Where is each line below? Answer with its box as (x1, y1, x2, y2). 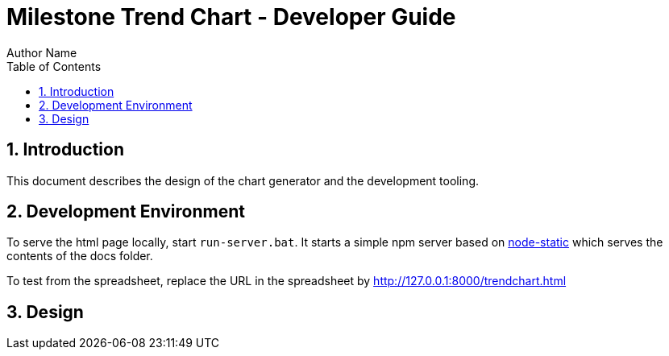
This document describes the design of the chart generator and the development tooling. (6, 173, 480, 188)
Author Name (6, 45, 77, 60)
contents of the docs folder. (6, 249, 153, 263)
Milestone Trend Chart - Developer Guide (6, 3, 456, 31)
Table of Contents (6, 59, 102, 73)
